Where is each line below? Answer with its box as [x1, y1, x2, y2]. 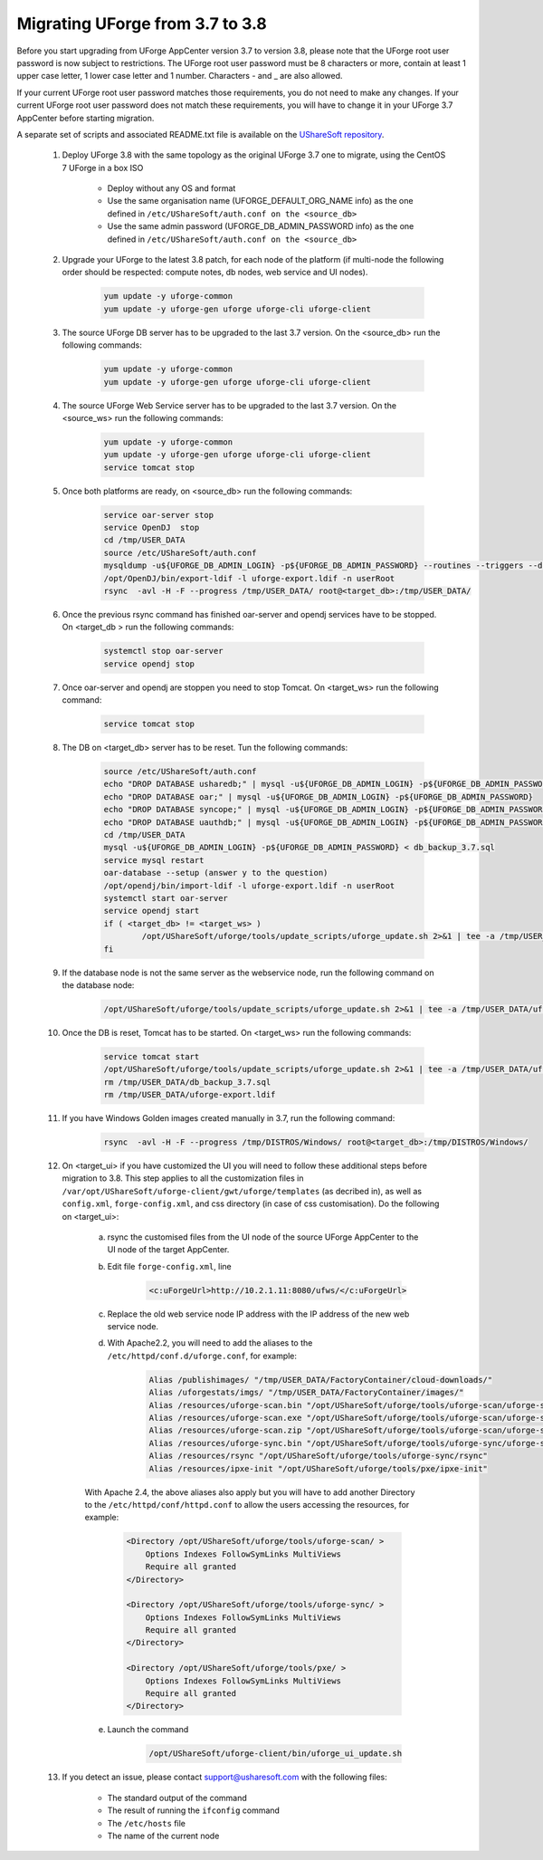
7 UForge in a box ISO [62, 162, 144, 173]
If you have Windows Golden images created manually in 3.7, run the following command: [62, 1113, 395, 1124]
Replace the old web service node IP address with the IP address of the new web [107, 1309, 410, 1319]
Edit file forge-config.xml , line [107, 1261, 233, 1271]
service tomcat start [103, 1051, 200, 1061]
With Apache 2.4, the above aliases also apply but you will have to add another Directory [84, 1486, 415, 1498]
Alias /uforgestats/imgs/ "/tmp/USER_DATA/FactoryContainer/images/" [148, 1387, 464, 1398]
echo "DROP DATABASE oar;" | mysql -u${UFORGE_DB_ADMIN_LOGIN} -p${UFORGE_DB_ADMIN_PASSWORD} [103, 791, 534, 801]
